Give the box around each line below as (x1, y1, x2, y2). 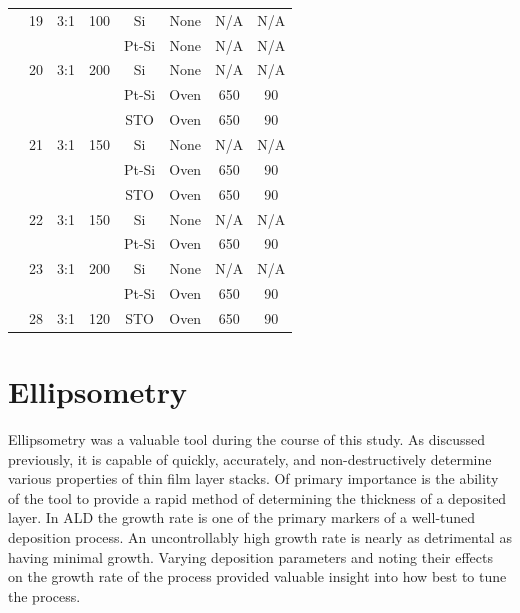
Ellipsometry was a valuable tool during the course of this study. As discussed (8, 429, 486, 450)
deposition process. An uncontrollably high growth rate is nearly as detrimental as (8, 527, 512, 548)
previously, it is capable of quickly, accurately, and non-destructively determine (8, 448, 492, 469)
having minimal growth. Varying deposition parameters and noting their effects (8, 546, 494, 567)
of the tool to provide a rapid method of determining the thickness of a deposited (8, 487, 507, 508)
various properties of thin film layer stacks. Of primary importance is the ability (8, 468, 499, 489)
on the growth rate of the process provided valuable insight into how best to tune (8, 566, 507, 587)
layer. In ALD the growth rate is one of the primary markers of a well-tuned (8, 507, 476, 528)
